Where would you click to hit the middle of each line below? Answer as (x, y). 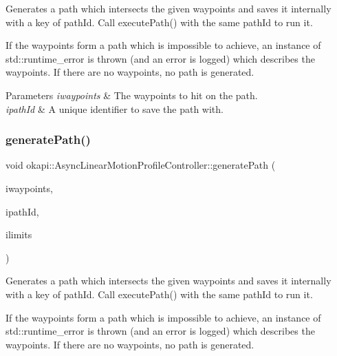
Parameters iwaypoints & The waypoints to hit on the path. (132, 95)
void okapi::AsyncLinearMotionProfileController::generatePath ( (141, 165)
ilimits (19, 234)
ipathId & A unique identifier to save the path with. (115, 108)
